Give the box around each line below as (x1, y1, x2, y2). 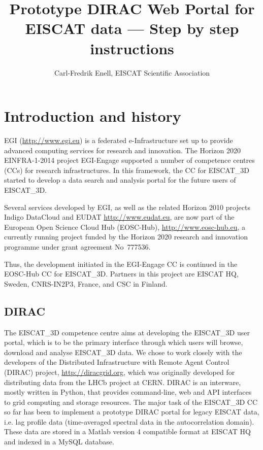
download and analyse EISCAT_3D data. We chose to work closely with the (4, 347, 242, 357)
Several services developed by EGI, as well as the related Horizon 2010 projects (4, 201, 250, 212)
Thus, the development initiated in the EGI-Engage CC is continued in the (4, 258, 238, 269)
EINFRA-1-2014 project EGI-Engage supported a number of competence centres (4, 155, 255, 165)
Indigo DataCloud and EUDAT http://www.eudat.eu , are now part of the (4, 212, 235, 222)
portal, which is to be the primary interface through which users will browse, (4, 337, 243, 348)
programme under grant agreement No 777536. (4, 241, 151, 252)
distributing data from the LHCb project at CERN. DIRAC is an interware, (4, 376, 241, 387)
